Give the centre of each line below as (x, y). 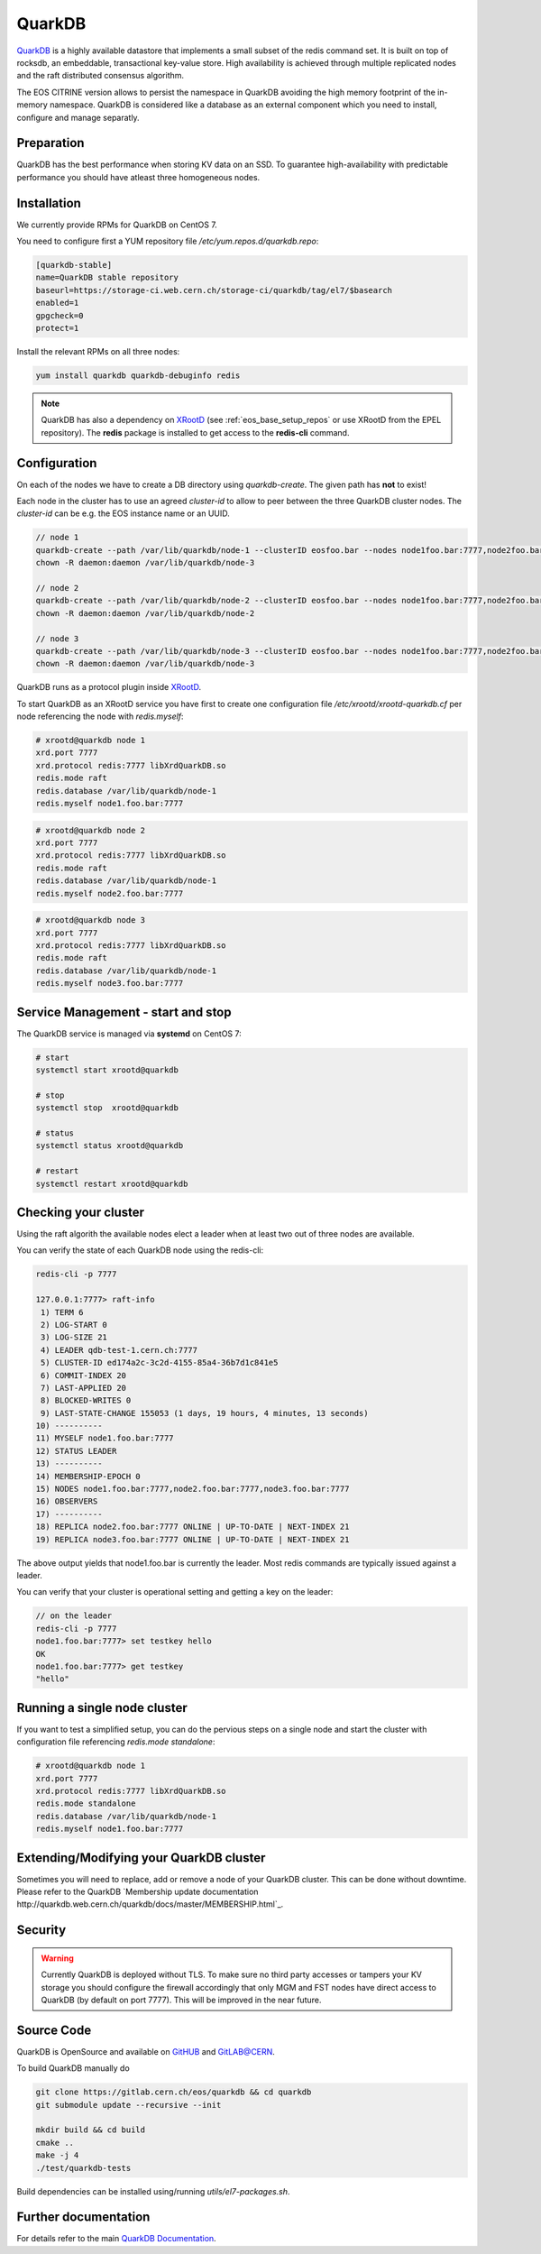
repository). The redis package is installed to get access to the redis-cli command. (195, 432)
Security (41, 1930)
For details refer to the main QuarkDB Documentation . (116, 2239)
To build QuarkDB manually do (73, 2068)
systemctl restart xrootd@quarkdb (112, 1183)
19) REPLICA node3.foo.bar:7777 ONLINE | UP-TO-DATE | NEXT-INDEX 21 (193, 1539)
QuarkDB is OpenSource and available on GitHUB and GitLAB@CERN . (146, 2051)
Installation (49, 203)
